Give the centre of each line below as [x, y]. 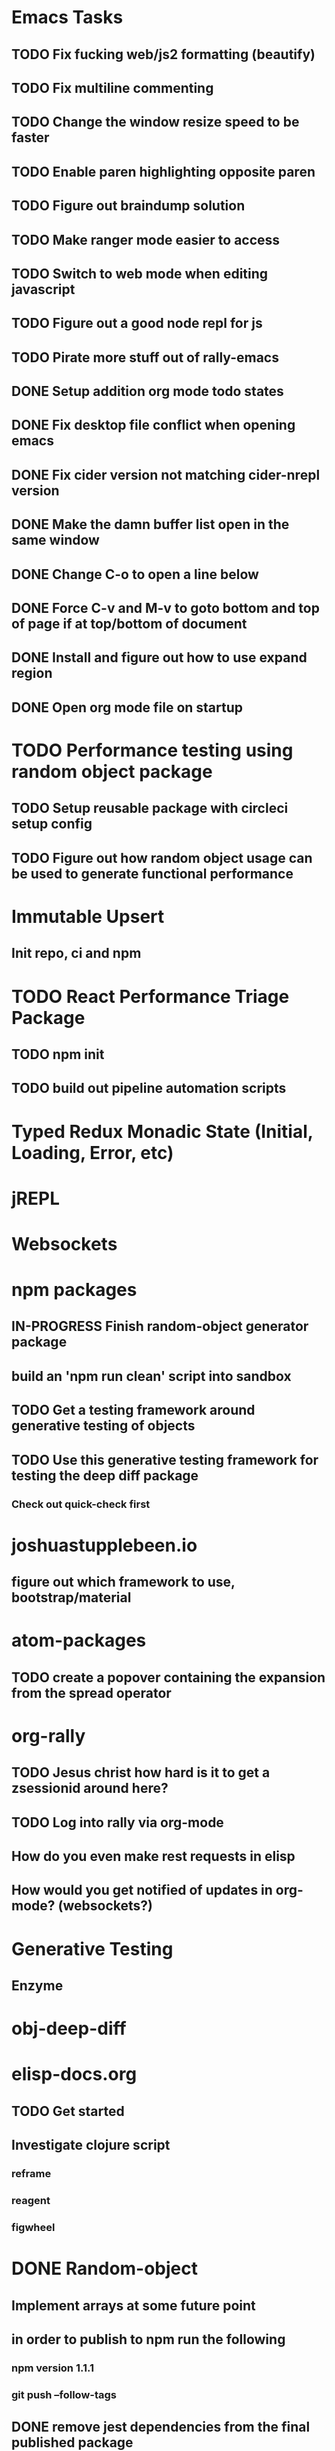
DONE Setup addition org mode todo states [147, 391]
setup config [52, 824]
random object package [112, 772]
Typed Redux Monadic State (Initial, [162, 1131]
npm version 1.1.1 [53, 2368]
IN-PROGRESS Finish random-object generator [160, 1326]
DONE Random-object [105, 2268]
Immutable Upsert [88, 916]
